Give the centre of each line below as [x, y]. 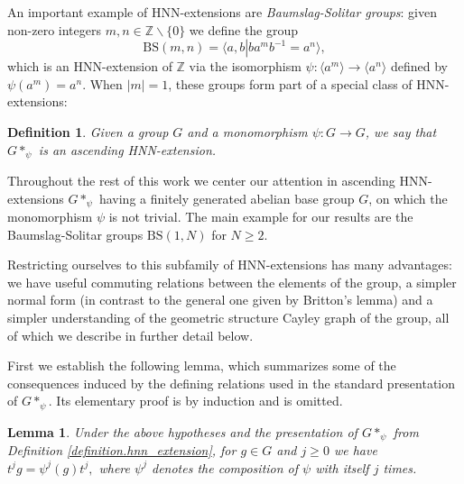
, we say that [401, 131]
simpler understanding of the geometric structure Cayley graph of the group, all [228, 318]
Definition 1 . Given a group [88, 131]
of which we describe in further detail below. [130, 335]
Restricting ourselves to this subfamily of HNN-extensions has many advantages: [230, 265]
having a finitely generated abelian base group [227, 198]
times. [400, 467]
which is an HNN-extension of [90, 66]
